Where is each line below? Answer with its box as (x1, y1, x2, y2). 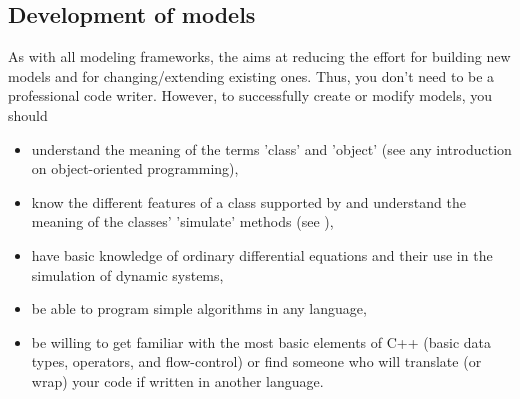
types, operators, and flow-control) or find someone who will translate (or (31, 351, 482, 372)
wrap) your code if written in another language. (31, 370, 324, 391)
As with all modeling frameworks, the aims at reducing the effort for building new (8, 46, 511, 67)
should (8, 104, 48, 125)
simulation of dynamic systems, (31, 264, 224, 285)
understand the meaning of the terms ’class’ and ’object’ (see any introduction (31, 138, 512, 159)
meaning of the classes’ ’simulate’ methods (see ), (31, 211, 334, 232)
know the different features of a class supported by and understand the (31, 191, 466, 212)
